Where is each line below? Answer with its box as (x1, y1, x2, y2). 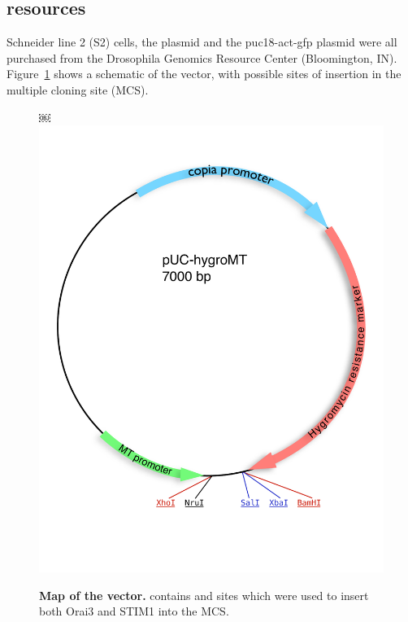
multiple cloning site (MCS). (7, 81, 149, 98)
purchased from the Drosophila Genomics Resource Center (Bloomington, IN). (7, 49, 397, 66)
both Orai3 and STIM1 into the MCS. (39, 602, 229, 620)
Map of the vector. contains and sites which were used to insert (39, 586, 369, 603)
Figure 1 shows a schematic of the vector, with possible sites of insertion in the (7, 65, 401, 82)
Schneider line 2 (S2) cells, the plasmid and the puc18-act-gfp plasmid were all (7, 33, 397, 50)
